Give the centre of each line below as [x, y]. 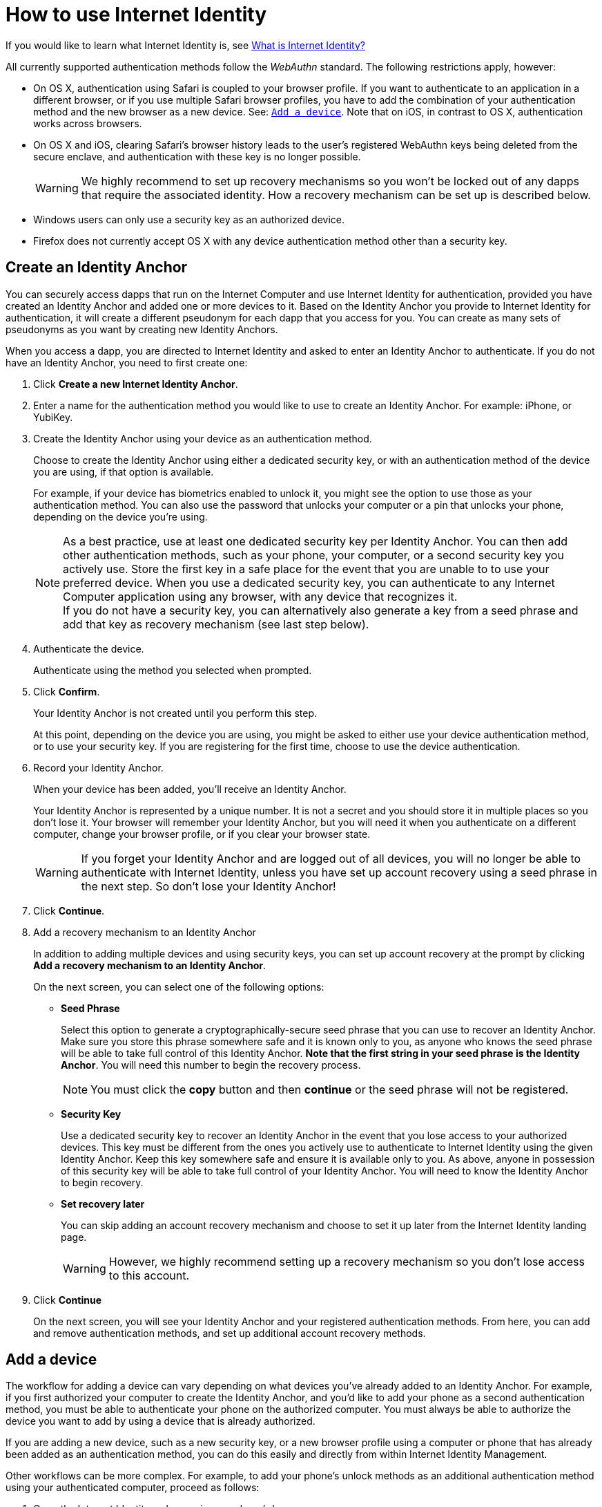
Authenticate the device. [89, 648]
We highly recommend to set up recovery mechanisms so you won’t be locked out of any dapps [330, 181]
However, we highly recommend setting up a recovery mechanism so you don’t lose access [347, 1261]
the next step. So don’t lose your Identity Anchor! [208, 886]
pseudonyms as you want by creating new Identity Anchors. [142, 329]
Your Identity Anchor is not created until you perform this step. [175, 713]
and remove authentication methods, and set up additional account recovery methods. [230, 1333]
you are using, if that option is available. [124, 471]
